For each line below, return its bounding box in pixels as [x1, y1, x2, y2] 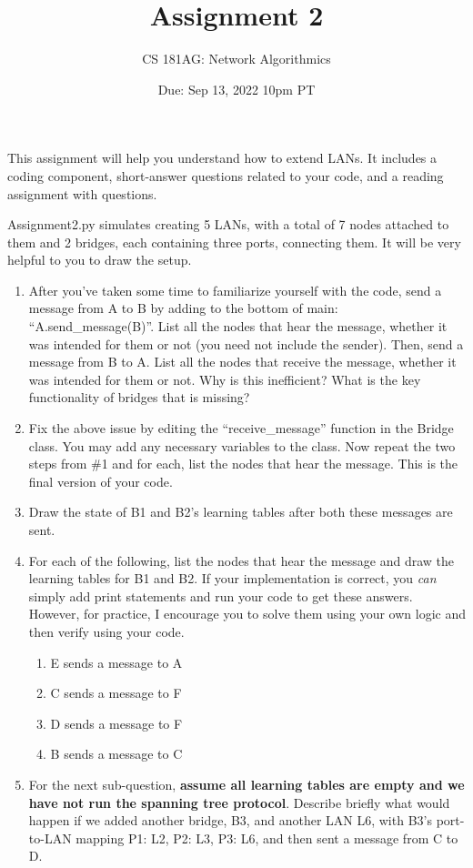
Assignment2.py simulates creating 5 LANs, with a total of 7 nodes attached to [7, 215, 449, 234]
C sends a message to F [50, 683, 182, 702]
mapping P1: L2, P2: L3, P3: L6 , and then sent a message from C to [75, 828, 458, 847]
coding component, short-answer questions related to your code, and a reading [7, 166, 444, 185]
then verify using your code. [28, 621, 185, 641]
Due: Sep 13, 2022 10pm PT [157, 79, 316, 98]
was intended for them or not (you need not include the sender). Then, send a [28, 334, 464, 353]
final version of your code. [28, 471, 173, 490]
